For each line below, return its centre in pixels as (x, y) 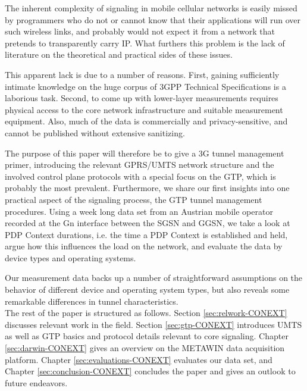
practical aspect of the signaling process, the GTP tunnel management (134, 199)
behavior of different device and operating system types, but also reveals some (147, 290)
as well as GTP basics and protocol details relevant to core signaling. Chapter (147, 336)
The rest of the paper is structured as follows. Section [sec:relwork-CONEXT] (146, 313)
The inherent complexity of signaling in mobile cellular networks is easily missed (151, 8)
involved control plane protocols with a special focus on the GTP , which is (140, 176)
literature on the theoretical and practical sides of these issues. (119, 54)
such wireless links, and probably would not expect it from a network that (140, 31)
